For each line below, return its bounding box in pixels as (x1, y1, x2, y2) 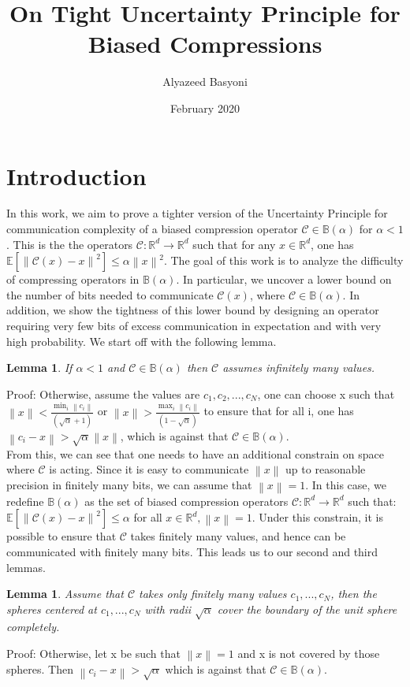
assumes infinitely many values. (222, 359, 375, 376)
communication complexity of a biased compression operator (6, 221, 298, 237)
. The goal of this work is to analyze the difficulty (163, 252, 404, 269)
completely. (6, 618, 60, 635)
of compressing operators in (6, 271, 140, 288)
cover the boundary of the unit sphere (217, 600, 397, 617)
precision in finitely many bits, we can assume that (6, 477, 252, 493)
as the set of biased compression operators (84, 492, 289, 509)
